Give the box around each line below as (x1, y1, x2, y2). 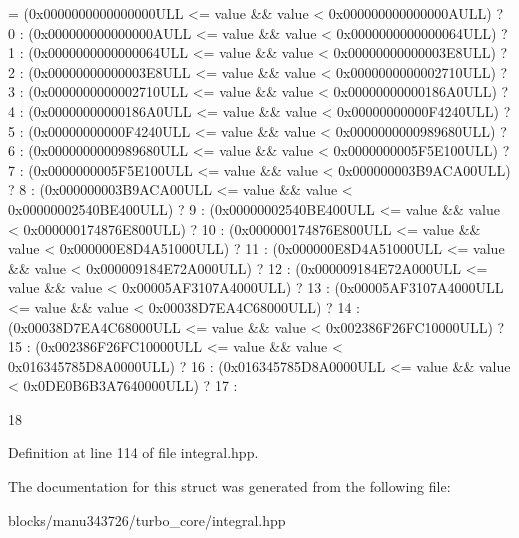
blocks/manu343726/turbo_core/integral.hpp (8, 509, 286, 530)
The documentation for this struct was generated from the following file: (8, 476, 451, 497)
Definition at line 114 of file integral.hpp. (8, 442, 259, 463)
